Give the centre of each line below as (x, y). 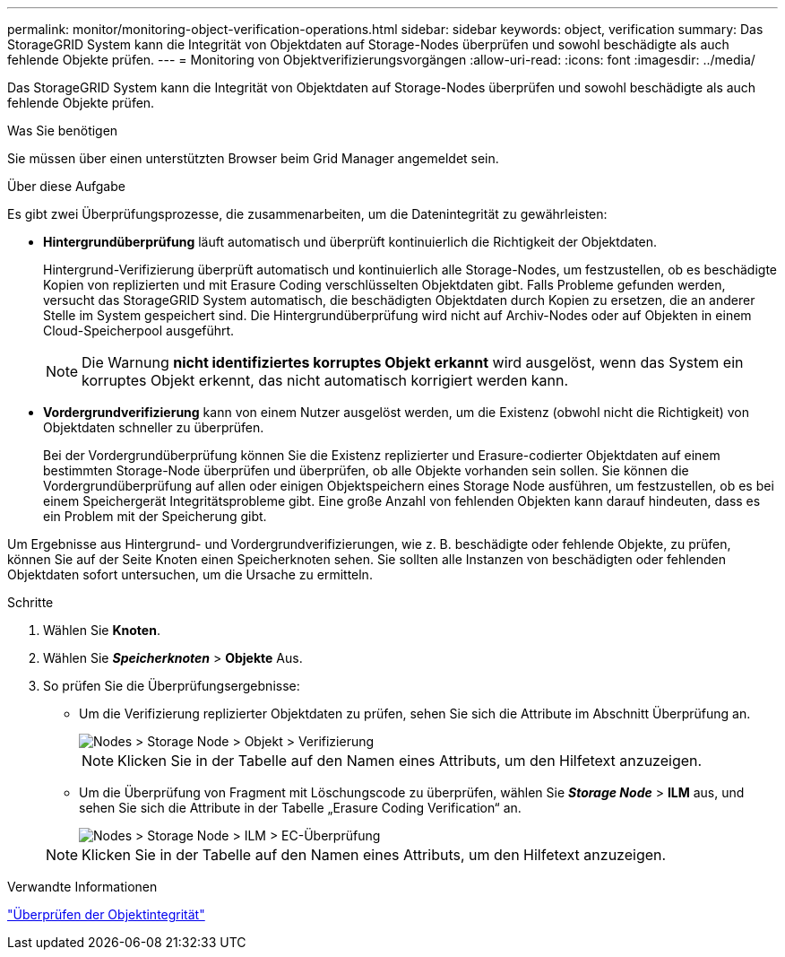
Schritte (30, 602)
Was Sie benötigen (63, 130)
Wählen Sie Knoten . (102, 630)
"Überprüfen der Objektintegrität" (106, 914)
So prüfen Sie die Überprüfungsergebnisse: (172, 686)
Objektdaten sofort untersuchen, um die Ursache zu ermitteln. (190, 574)
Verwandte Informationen (82, 887)
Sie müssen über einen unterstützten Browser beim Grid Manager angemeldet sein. (253, 158)
